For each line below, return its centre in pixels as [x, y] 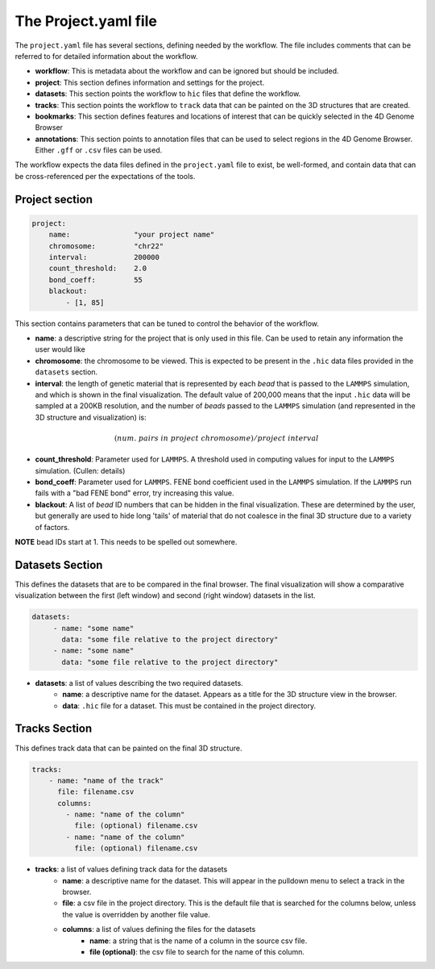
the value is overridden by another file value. [137, 914]
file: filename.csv [96, 792]
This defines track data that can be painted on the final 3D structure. [128, 748]
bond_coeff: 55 [95, 280]
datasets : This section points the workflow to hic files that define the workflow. [168, 94]
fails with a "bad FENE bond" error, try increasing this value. [135, 493]
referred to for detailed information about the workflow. [106, 56]
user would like [60, 349]
